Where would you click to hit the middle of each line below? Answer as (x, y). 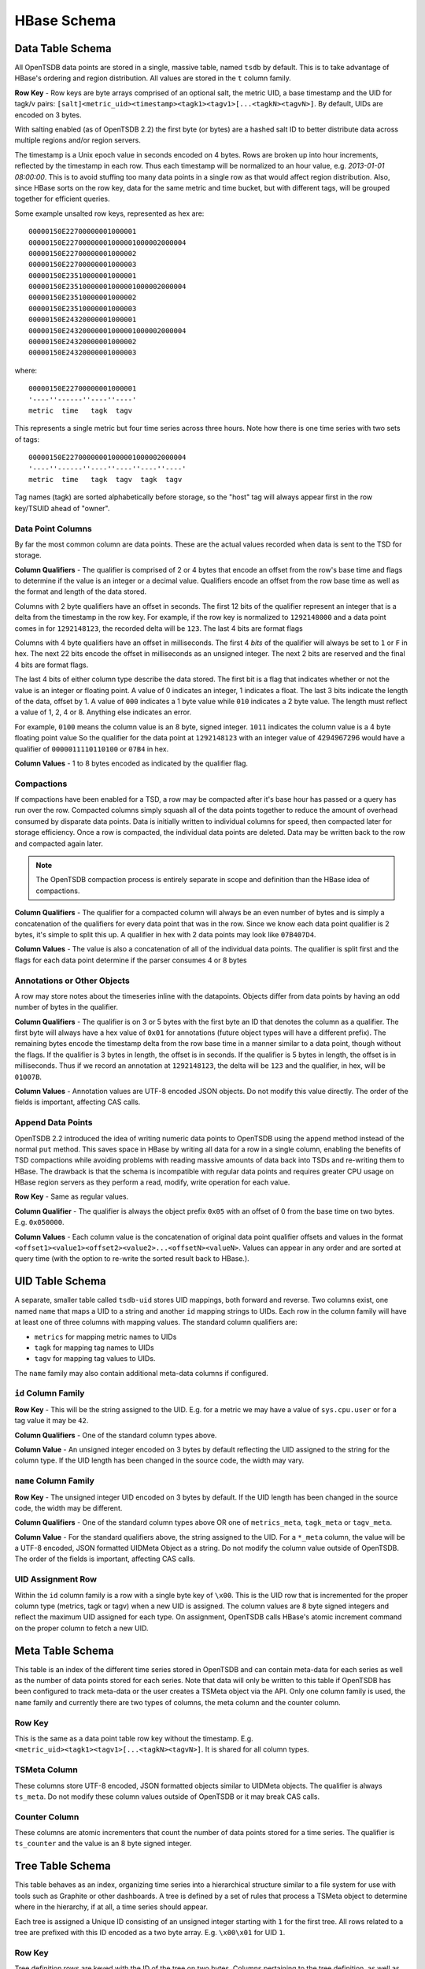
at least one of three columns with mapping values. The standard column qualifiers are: (156, 1322)
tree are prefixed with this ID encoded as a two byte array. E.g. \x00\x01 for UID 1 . (150, 1932)
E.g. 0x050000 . (39, 1222)
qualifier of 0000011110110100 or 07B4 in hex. (92, 749)
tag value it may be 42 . (52, 1421)
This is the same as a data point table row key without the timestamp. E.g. (134, 1739)
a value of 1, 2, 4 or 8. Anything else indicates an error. (103, 712)
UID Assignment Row (56, 1579)
